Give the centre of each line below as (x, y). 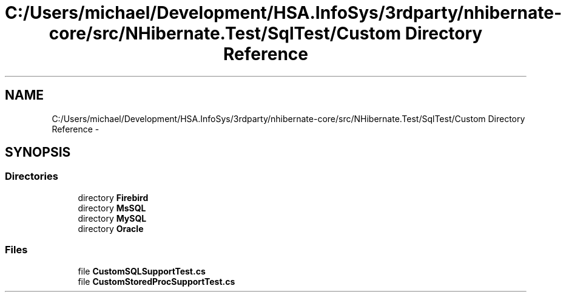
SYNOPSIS (38, 152)
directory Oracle (111, 228)
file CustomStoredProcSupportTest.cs (157, 281)
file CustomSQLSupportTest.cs (142, 271)
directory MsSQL (112, 208)
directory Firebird (113, 197)
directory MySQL (112, 218)
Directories (32, 176)
